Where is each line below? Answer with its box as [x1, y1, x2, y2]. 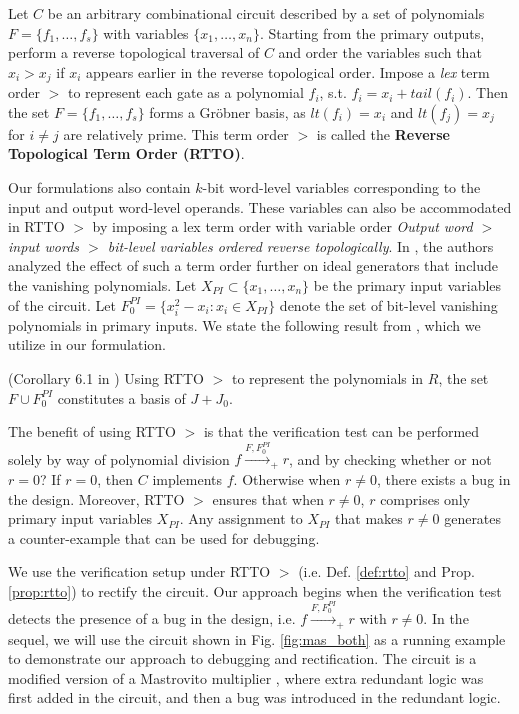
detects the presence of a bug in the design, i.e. [8, 608, 296, 629]
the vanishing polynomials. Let [8, 274, 197, 295]
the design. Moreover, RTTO [8, 488, 185, 509]
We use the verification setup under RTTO [8, 561, 271, 582]
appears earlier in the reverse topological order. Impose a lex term [86, 61, 490, 82]
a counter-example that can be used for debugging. [8, 527, 320, 548]
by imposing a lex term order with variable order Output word [92, 216, 473, 237]
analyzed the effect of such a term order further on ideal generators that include [8, 255, 499, 276]
